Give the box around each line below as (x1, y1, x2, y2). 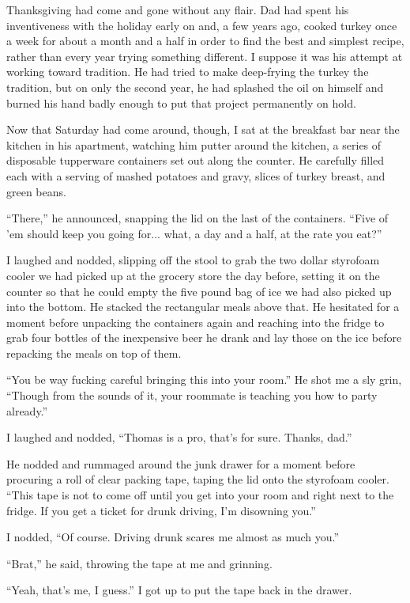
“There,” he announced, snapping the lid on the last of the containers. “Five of (6, 210, 389, 226)
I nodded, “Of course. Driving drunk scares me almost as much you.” (6, 529, 340, 545)
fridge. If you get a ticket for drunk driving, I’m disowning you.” (6, 502, 316, 518)
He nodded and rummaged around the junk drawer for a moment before (6, 455, 355, 472)
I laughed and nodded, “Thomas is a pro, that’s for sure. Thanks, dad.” (6, 429, 352, 446)
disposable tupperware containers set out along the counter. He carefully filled (6, 152, 385, 169)
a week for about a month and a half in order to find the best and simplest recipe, (6, 32, 404, 49)
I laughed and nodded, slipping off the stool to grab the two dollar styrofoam (6, 252, 380, 268)
